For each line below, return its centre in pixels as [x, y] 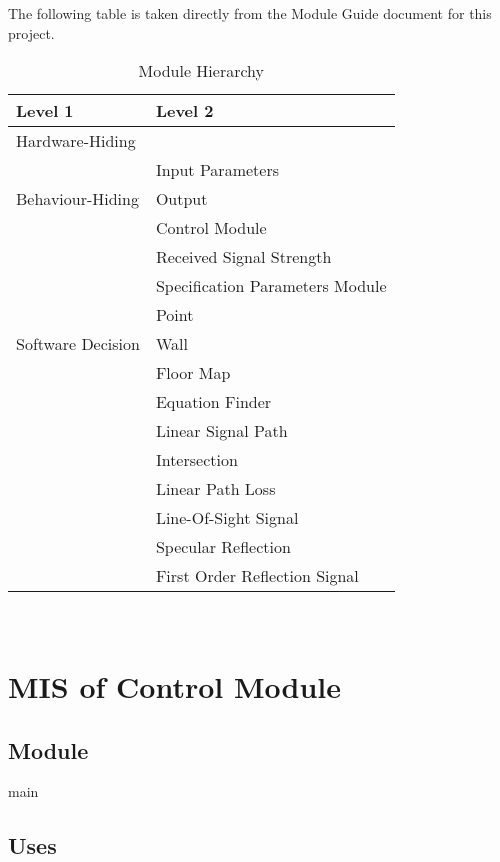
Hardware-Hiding [76, 141]
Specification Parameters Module [271, 286]
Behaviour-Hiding [77, 199]
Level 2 [184, 111]
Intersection [196, 460]
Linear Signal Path [221, 431]
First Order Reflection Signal [257, 576]
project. [31, 32]
